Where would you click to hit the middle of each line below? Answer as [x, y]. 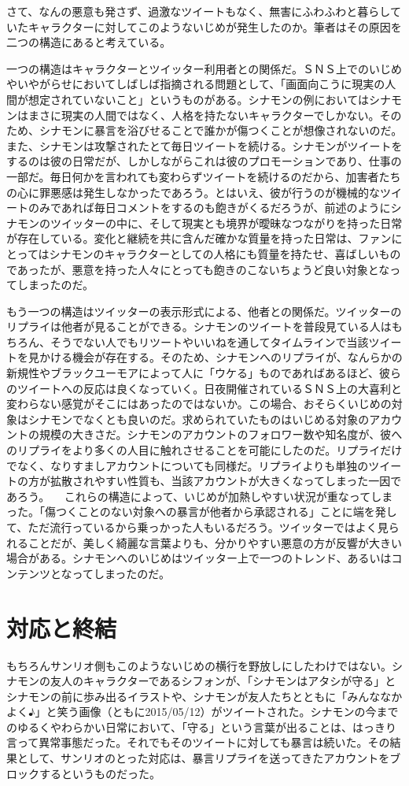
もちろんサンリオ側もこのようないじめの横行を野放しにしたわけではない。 [199, 665]
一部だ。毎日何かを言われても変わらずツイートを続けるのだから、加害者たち [204, 176]
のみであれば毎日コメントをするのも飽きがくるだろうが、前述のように [209, 208]
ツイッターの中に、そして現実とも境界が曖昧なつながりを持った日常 [226, 222]
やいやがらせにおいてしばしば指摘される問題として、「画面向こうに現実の [196, 84]
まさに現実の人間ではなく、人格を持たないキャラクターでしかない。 [204, 115]
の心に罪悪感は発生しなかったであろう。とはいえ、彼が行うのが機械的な [193, 192]
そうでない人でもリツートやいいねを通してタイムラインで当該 [209, 341]
